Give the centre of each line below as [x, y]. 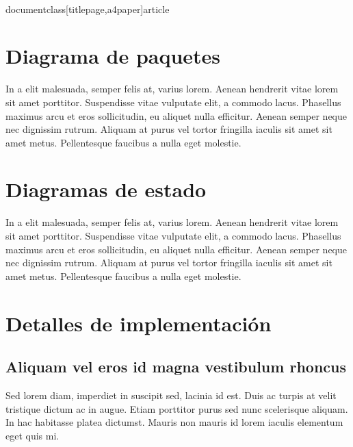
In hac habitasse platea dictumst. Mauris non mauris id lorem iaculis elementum [174, 422]
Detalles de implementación [139, 323]
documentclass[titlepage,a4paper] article [88, 9]
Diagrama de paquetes [113, 56]
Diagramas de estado [106, 189]
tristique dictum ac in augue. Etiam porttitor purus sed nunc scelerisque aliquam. [177, 408]
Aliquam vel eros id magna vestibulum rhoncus [176, 367]
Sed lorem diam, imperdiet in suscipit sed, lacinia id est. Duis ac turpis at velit [171, 395]
